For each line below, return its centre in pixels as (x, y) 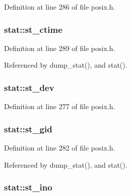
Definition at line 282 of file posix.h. (60, 148)
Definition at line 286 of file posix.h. (60, 7)
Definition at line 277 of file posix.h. (60, 106)
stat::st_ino (28, 187)
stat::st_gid (28, 129)
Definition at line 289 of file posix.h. (60, 48)
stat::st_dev (29, 87)
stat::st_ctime (33, 29)
